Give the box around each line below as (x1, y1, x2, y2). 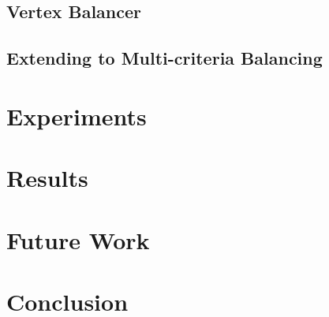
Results (6, 162, 88, 194)
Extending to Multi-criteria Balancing (6, 46, 323, 70)
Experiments (6, 99, 147, 132)
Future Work (6, 223, 150, 255)
